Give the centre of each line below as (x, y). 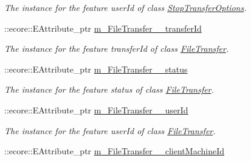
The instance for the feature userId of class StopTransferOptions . (125, 7)
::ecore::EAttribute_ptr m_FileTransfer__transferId (103, 28)
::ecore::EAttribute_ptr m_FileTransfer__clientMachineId (114, 151)
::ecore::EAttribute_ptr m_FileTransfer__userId (96, 109)
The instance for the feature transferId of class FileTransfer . (117, 48)
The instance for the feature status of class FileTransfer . (109, 89)
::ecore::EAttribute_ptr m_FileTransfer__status (96, 69)
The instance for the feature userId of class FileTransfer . (110, 130)
